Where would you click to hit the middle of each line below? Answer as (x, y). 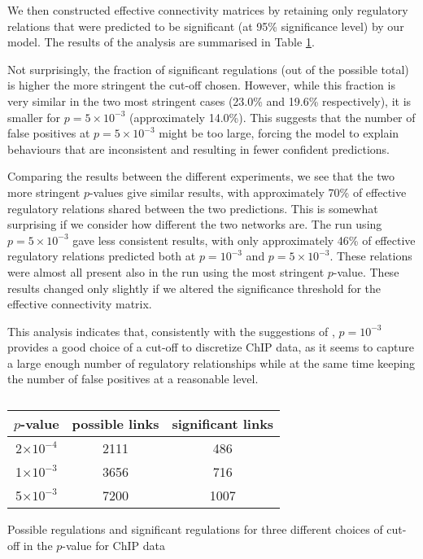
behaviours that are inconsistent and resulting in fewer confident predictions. (199, 148)
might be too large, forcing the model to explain (279, 133)
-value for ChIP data (113, 545)
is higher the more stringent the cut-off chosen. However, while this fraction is (201, 85)
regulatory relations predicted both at (102, 256)
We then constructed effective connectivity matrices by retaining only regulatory (208, 10)
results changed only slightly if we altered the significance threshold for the (194, 288)
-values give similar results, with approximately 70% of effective (248, 192)
